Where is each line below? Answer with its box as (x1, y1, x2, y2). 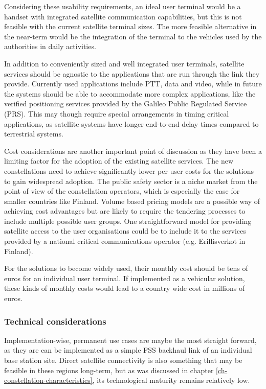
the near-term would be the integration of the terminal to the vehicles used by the (4, 31, 262, 41)
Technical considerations (4, 314, 106, 327)
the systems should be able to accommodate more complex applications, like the (4, 88, 256, 99)
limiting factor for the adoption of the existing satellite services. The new (4, 155, 234, 166)
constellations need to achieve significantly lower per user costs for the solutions (4, 165, 254, 176)
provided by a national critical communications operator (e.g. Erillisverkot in (4, 236, 246, 246)
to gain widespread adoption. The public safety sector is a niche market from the (4, 175, 258, 186)
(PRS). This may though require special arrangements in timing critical (4, 108, 229, 119)
